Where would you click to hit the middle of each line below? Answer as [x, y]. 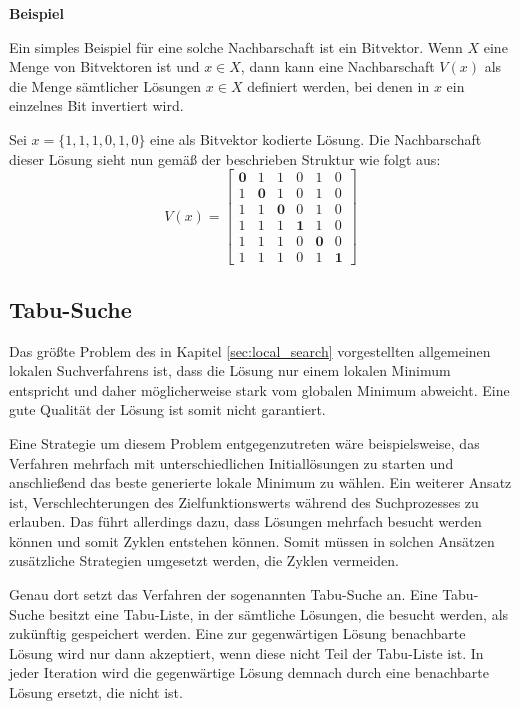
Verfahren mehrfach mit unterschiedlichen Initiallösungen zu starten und [231, 462]
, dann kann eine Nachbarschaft [337, 66]
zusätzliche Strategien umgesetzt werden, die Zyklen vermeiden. [204, 560]
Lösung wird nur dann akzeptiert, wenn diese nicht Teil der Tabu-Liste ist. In [246, 652]
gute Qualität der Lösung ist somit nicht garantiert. [167, 409]
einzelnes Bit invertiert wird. [96, 105]
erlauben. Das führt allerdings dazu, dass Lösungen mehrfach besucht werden [245, 521]
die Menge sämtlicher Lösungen [105, 85]
